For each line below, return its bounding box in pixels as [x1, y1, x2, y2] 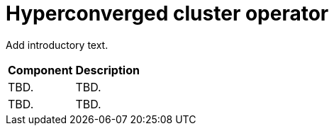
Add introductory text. [6, 38, 108, 51]
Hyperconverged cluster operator [6, 1, 329, 25]
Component [8, 62, 73, 77]
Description [75, 62, 140, 77]
